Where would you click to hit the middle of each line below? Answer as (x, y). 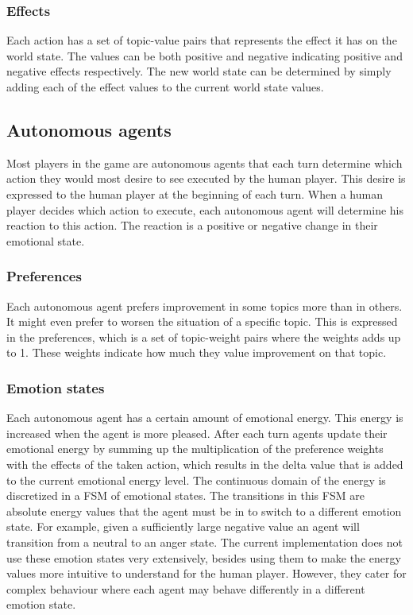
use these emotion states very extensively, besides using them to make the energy (204, 557)
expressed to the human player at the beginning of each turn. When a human (195, 193)
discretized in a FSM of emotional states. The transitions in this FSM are (185, 495)
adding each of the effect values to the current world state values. (165, 87)
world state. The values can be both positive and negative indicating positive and (205, 55)
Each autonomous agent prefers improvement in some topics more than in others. (205, 306)
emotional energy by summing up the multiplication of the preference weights (195, 449)
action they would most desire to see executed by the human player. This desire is (206, 178)
